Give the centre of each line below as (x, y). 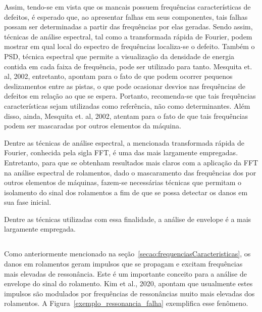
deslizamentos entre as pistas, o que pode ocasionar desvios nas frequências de (125, 86)
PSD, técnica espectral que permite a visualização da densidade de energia (119, 56)
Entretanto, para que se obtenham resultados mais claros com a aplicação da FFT (131, 162)
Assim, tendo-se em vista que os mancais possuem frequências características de (127, 7)
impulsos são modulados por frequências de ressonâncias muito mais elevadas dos (129, 293)
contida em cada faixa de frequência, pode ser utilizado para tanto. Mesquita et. (128, 66)
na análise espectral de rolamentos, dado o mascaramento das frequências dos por (130, 172)
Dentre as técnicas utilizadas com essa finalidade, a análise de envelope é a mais (128, 219)
